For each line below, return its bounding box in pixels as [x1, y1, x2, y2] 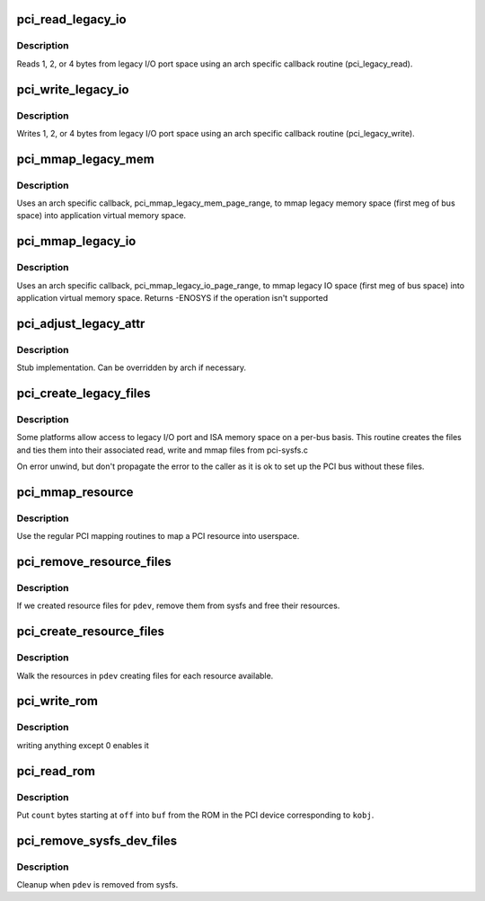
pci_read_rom [16, 764, 96, 779]
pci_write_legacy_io [16, 82, 129, 97]
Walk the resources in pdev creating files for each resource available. [16, 670, 274, 681]
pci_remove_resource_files [16, 554, 172, 570]
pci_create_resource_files [16, 624, 165, 640]
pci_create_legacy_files [16, 385, 152, 401]
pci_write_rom [16, 693, 99, 709]
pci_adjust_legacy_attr [16, 315, 145, 331]
